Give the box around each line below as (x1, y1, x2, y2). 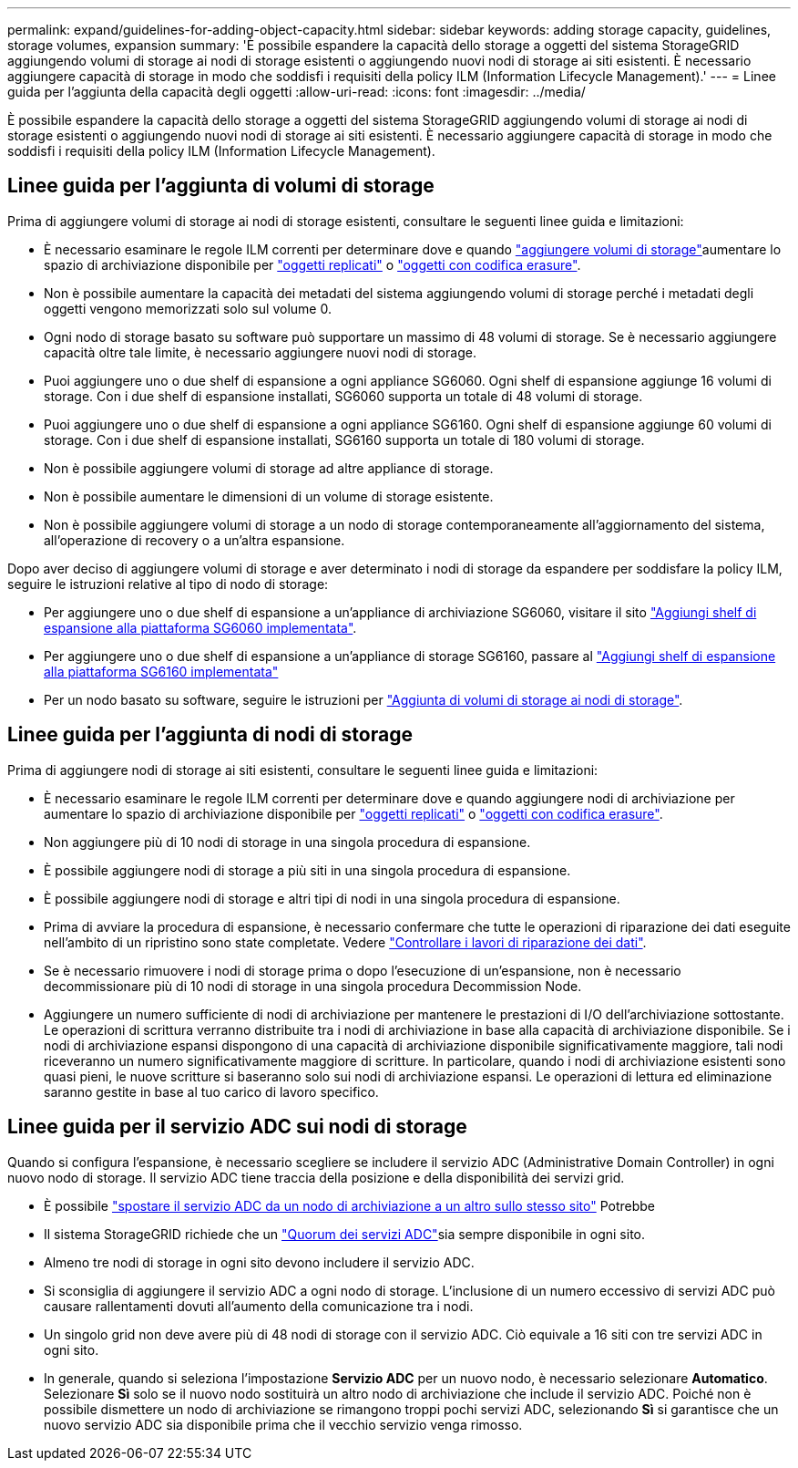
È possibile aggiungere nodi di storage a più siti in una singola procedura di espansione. (44, 862, 571, 878)
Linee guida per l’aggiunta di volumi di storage (7, 174, 435, 198)
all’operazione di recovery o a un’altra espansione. (44, 532, 345, 548)
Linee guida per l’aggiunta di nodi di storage (7, 723, 413, 747)
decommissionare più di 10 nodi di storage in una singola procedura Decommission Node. (44, 977, 582, 994)
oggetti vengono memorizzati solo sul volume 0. (44, 300, 332, 316)
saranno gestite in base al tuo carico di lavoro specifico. (44, 1083, 379, 1100)
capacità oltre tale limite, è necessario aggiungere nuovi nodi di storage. (44, 344, 476, 360)
